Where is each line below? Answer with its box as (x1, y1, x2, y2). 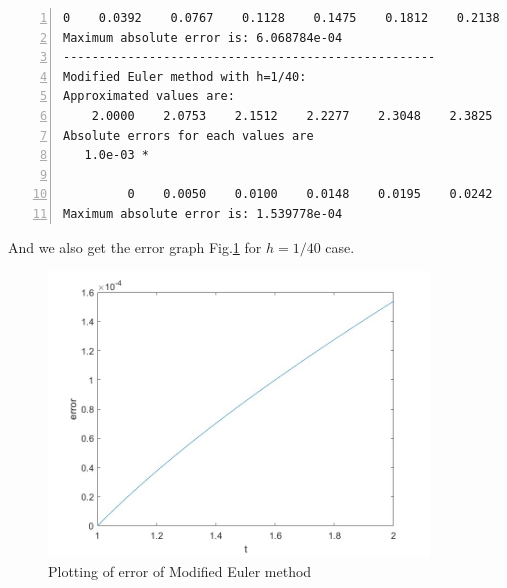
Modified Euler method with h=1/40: (63, 69, 307, 84)
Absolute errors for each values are (63, 128, 314, 143)
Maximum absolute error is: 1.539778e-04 (63, 206, 343, 221)
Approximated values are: (63, 89, 235, 104)
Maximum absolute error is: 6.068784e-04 (63, 30, 343, 45)
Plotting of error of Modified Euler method (48, 560, 312, 581)
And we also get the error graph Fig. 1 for (8, 236, 262, 257)
